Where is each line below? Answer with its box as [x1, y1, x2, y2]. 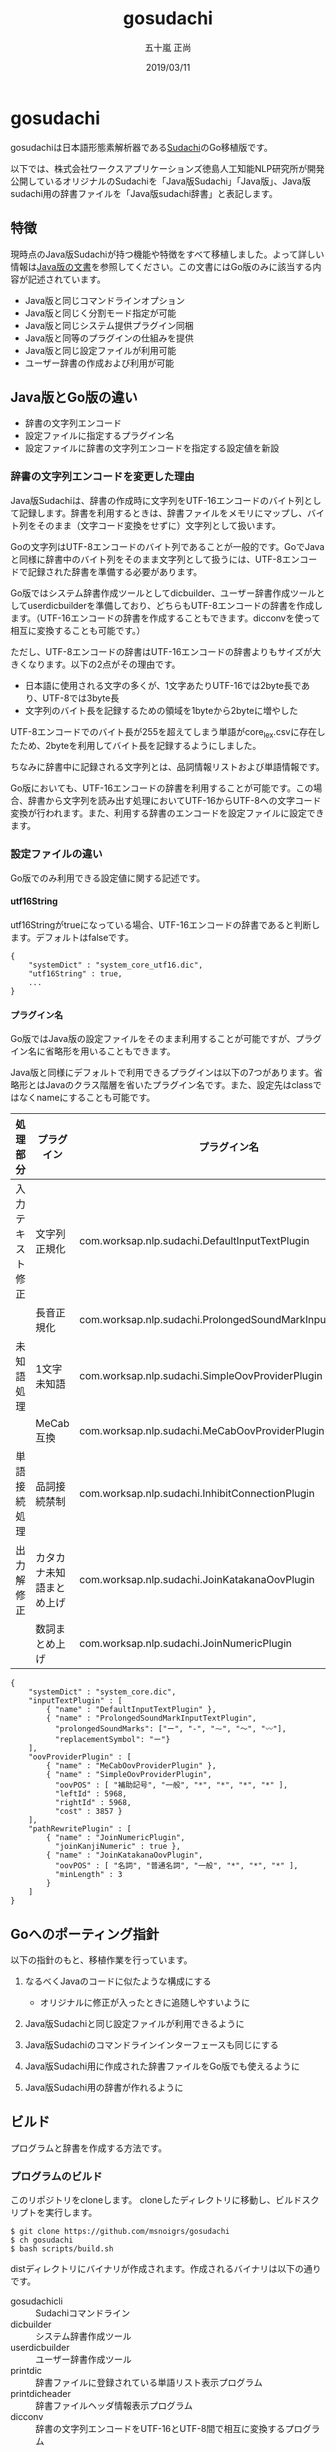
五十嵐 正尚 [144, 41, 192, 53]
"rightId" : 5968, [54, 1798, 132, 1808]
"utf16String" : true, [28, 968, 123, 979]
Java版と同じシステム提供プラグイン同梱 [24, 319, 194, 331]
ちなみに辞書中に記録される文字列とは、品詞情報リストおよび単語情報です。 [10, 761, 325, 773]
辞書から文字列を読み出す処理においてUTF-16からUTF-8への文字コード [27, 795, 322, 807]
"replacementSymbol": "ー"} [54, 1735, 171, 1745]
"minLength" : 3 [54, 1870, 123, 1880]
